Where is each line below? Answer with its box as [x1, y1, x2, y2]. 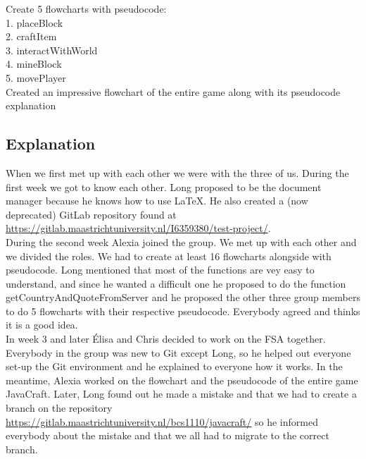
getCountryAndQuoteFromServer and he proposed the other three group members [6, 290, 360, 305]
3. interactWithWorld [6, 42, 98, 57]
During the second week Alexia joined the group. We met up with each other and [6, 234, 357, 249]
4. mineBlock [6, 56, 62, 71]
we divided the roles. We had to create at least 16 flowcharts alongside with [6, 248, 332, 263]
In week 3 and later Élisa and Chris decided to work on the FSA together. [6, 331, 326, 346]
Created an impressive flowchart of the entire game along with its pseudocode [6, 84, 341, 99]
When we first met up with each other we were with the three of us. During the [6, 165, 349, 180]
